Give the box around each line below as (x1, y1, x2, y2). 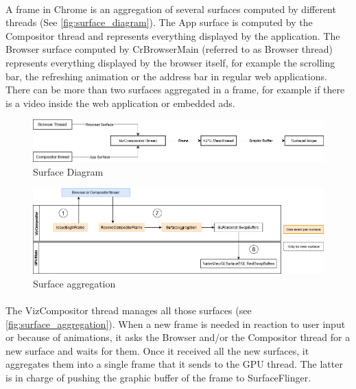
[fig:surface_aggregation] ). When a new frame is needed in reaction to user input (5, 316, 346, 331)
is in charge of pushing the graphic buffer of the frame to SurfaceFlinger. (5, 370, 311, 384)
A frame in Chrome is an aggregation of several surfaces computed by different (5, 1, 336, 16)
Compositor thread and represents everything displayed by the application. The (5, 28, 340, 43)
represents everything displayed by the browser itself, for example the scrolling (5, 55, 335, 69)
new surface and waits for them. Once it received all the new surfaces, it (5, 343, 309, 357)
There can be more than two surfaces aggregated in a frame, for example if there (5, 82, 345, 97)
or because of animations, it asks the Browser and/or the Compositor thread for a (5, 330, 351, 344)
